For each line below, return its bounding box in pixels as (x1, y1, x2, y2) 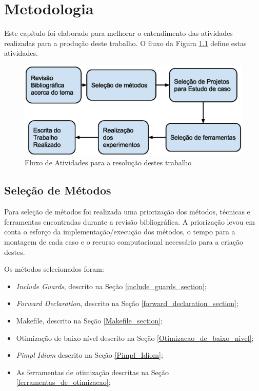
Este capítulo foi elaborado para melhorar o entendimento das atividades (4, 28, 233, 38)
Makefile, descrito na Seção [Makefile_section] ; (16, 315, 163, 326)
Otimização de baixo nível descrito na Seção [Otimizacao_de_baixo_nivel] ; (16, 332, 254, 343)
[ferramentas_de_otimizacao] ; (16, 377, 111, 387)
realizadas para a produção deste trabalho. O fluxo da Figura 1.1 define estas (4, 37, 247, 48)
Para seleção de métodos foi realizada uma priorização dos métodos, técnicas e (4, 206, 250, 217)
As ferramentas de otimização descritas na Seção (16, 366, 169, 377)
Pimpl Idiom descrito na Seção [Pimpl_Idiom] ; (16, 350, 163, 360)
